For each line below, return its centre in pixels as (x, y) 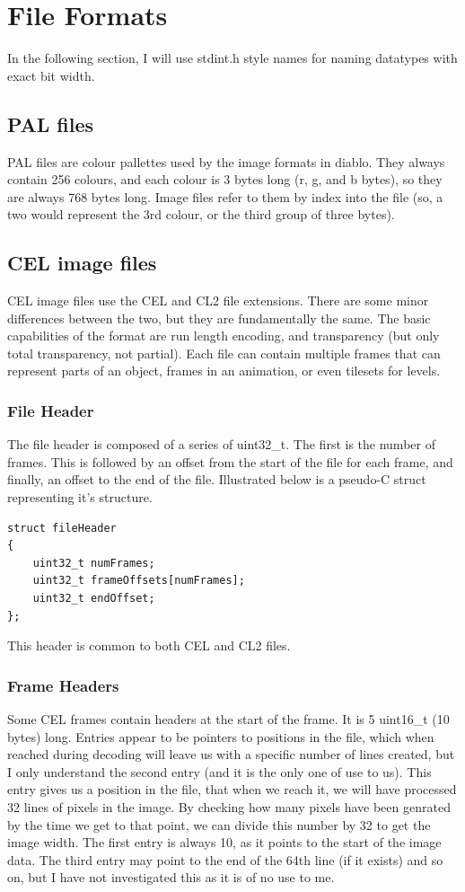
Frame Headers (63, 685)
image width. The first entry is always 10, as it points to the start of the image (224, 842)
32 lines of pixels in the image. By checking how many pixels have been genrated (229, 807)
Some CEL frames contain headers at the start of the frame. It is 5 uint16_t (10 (228, 719)
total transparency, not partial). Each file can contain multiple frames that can (224, 353)
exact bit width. (51, 75)
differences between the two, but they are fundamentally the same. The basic (219, 318)
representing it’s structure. (80, 497)
